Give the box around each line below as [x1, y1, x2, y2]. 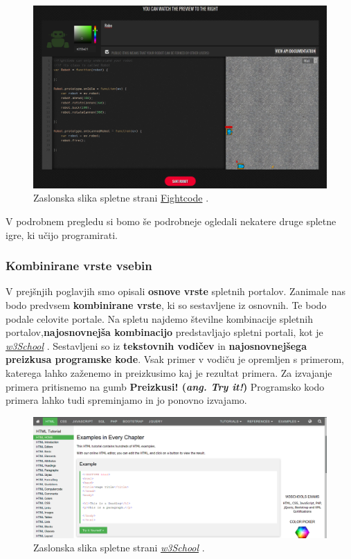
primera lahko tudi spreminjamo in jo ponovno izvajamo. [6, 393, 247, 407]
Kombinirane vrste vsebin [6, 257, 152, 274]
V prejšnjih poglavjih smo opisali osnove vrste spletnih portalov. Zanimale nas [6, 284, 346, 299]
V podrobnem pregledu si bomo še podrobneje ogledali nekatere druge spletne [6, 213, 336, 228]
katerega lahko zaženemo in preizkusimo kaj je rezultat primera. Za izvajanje [6, 365, 332, 380]
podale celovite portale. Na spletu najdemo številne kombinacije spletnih [6, 311, 314, 326]
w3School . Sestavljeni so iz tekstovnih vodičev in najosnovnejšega [6, 338, 307, 353]
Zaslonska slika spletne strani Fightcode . [33, 190, 209, 205]
